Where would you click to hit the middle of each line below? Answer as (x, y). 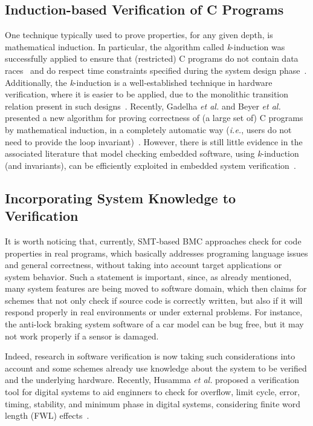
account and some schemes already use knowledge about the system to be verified (156, 368)
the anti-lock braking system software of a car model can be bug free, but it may (154, 324)
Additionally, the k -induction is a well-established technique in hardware (139, 82)
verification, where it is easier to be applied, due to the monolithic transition (147, 94)
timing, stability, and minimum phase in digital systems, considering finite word (153, 403)
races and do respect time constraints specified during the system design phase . (156, 70)
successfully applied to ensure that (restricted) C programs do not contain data (152, 58)
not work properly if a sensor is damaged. (82, 336)
